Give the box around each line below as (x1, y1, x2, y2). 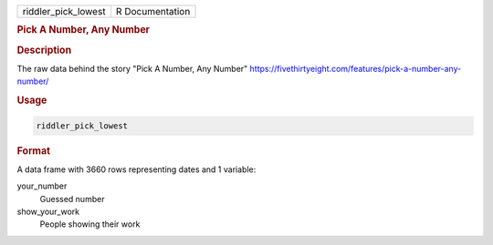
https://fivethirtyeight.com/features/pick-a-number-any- (249, 63, 462, 74)
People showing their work (39, 219, 141, 230)
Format (16, 144, 50, 157)
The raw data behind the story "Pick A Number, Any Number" (16, 63, 248, 74)
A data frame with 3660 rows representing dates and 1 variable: (16, 164, 257, 175)
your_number (16, 180, 68, 191)
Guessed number (39, 193, 105, 204)
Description (16, 44, 72, 56)
